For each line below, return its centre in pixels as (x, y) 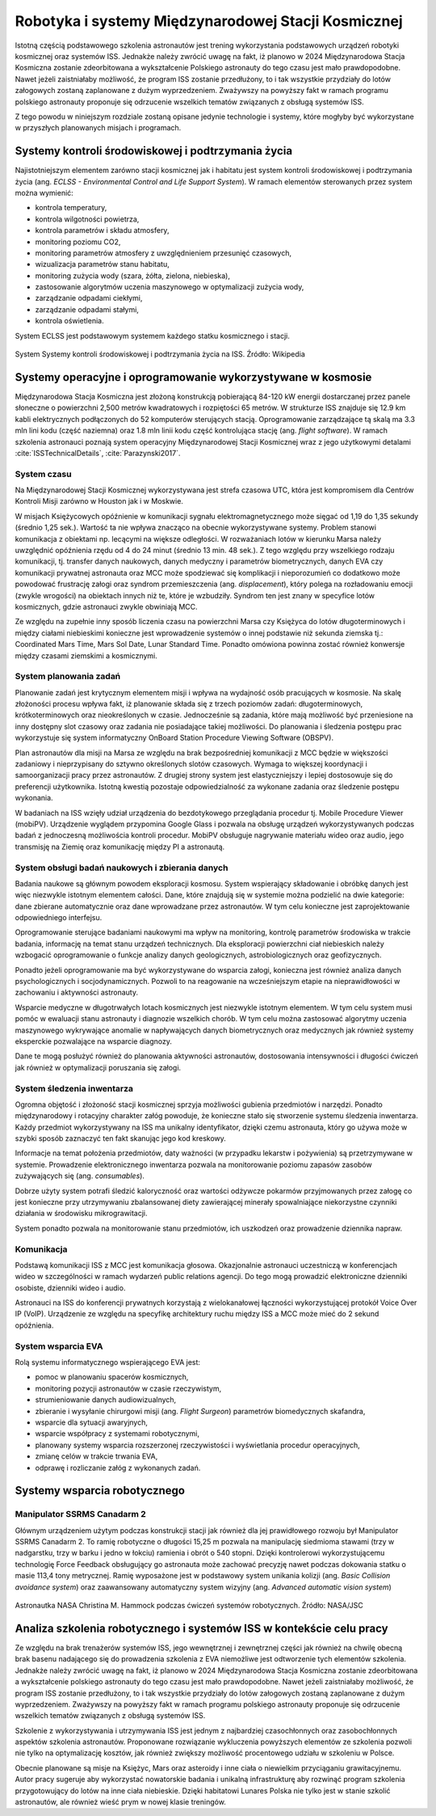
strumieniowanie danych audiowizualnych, (106, 1400)
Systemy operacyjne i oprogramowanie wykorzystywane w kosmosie (193, 377)
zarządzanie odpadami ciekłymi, (89, 298)
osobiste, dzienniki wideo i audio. (70, 1288)
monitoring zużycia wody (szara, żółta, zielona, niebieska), (132, 276)
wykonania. (34, 798)
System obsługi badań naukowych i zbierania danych (122, 868)
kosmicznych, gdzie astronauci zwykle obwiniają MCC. (106, 606)
